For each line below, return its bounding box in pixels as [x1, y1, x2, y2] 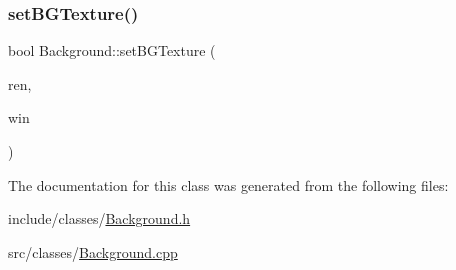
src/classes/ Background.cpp [8, 241, 178, 262]
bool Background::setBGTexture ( [8, 40, 216, 61]
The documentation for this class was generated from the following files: [8, 174, 449, 195]
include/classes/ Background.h [8, 208, 191, 229]
